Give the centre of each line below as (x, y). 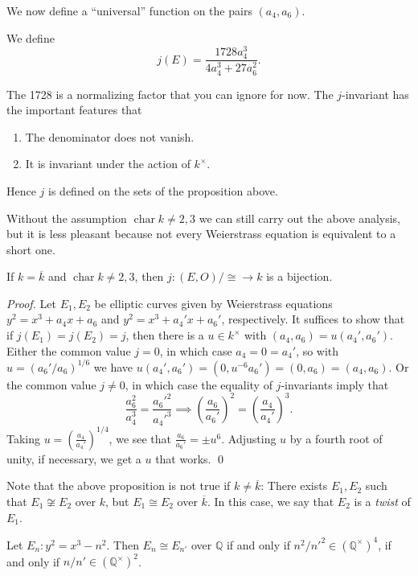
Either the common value (69, 350)
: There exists (294, 485)
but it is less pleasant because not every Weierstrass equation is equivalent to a (201, 234)
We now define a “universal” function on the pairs (129, 10)
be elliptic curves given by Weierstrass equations (213, 303)
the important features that (74, 110)
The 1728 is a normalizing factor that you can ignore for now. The (170, 94)
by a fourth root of (336, 438)
